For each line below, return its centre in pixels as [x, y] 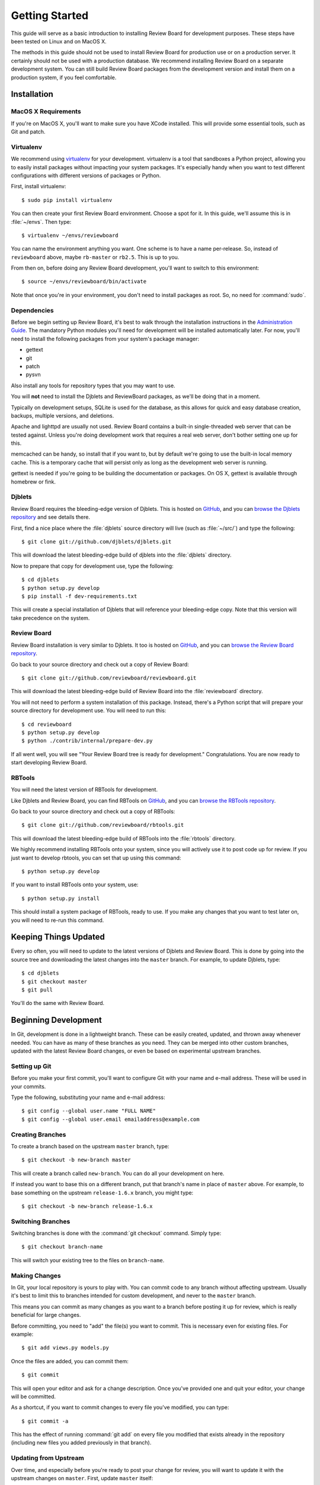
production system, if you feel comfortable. [64, 77]
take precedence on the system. [50, 618]
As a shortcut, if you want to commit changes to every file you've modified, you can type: [120, 1407]
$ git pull [37, 990]
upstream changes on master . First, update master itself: [82, 1478]
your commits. [28, 1086]
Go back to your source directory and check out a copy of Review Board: [100, 664]
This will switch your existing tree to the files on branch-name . [88, 1260]
